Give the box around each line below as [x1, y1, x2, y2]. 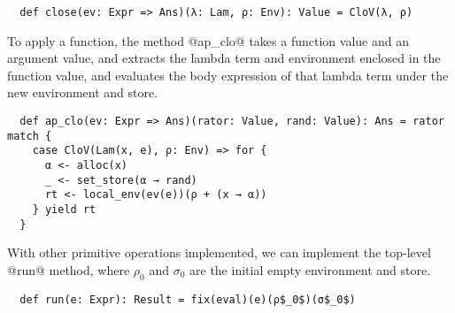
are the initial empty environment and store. [189, 260, 431, 279]
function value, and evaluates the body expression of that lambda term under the [7, 65, 449, 84]
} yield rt [32, 202, 96, 216]
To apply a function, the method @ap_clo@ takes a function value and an [7, 31, 409, 50]
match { [7, 129, 52, 142]
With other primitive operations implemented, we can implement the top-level [7, 243, 431, 262]
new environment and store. [7, 83, 158, 102]
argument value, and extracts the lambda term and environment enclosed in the [7, 49, 441, 67]
